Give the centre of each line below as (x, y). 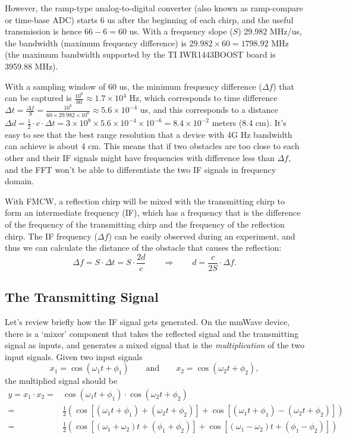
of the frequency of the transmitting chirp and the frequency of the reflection (145, 224)
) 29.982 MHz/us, (270, 31)
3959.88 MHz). (32, 66)
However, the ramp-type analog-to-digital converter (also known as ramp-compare (154, 8)
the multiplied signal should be (61, 381)
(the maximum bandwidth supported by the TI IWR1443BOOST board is (140, 54)
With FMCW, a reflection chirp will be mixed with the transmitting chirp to (145, 201)
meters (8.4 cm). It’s (249, 123)
